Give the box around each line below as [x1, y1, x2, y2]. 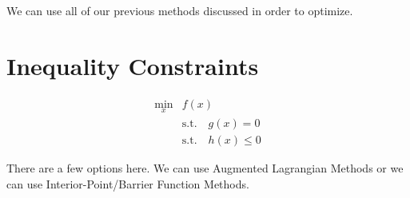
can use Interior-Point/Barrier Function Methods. [6, 175, 249, 192]
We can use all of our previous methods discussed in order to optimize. [6, 2, 353, 18]
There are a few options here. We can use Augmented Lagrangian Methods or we [6, 160, 404, 176]
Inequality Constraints [6, 49, 259, 81]
